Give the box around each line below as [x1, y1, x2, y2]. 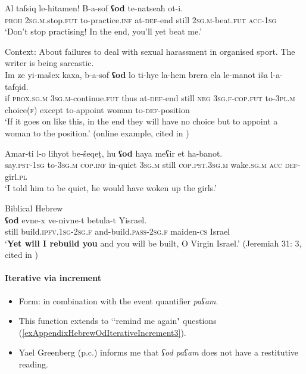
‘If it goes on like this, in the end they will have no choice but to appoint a [5, 115, 278, 127]
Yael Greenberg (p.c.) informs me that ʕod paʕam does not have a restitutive [18, 346, 298, 359]
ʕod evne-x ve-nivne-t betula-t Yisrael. [5, 213, 147, 226]
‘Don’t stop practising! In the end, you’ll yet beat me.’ [5, 25, 202, 38]
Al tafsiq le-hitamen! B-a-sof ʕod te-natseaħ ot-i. [5, 2, 183, 14]
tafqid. [5, 80, 29, 92]
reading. [18, 358, 48, 370]
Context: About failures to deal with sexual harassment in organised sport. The [5, 45, 295, 57]
